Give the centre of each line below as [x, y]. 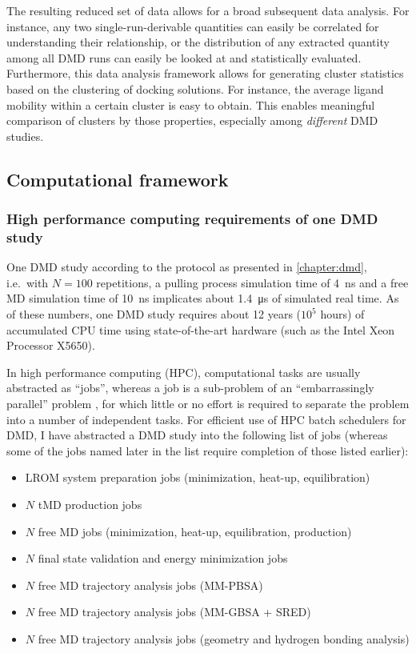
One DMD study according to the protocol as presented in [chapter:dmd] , [187, 267]
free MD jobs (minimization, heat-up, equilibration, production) [195, 531]
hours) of [342, 314]
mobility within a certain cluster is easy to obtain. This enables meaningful [191, 104]
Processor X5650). [51, 345]
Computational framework [118, 179]
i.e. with [28, 282]
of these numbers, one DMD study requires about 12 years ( [154, 314]
